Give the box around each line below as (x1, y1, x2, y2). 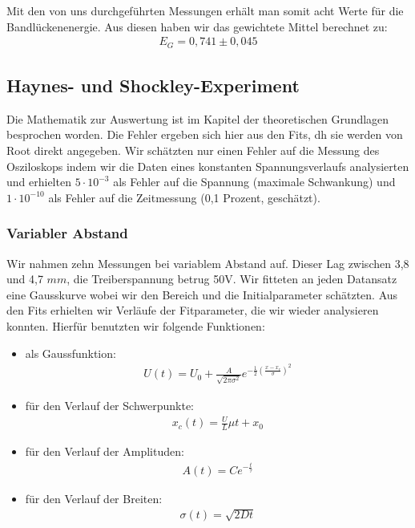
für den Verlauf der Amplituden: (25, 442, 184, 459)
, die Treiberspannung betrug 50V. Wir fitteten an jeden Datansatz (66, 270, 397, 287)
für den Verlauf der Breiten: (25, 489, 163, 506)
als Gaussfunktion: (25, 344, 116, 361)
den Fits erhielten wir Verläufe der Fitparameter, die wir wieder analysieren (6, 302, 379, 319)
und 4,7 (6, 270, 43, 287)
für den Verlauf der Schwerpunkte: (25, 397, 194, 414)
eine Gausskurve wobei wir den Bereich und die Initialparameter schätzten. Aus (6, 286, 398, 303)
